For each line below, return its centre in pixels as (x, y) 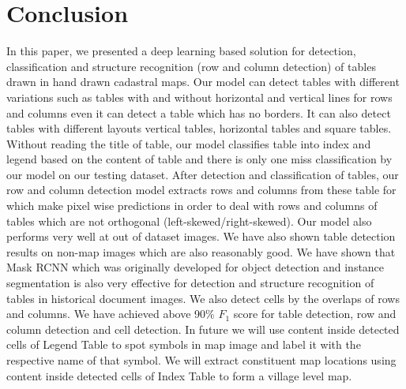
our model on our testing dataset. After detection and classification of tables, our (203, 174)
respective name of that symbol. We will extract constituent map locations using (201, 360)
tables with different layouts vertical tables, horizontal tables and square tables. (199, 128)
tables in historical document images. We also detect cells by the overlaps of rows (203, 298)
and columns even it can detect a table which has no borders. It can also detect (199, 112)
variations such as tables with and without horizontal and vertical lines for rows (199, 97)
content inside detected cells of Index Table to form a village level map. (179, 375)
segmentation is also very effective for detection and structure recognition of (190, 283)
